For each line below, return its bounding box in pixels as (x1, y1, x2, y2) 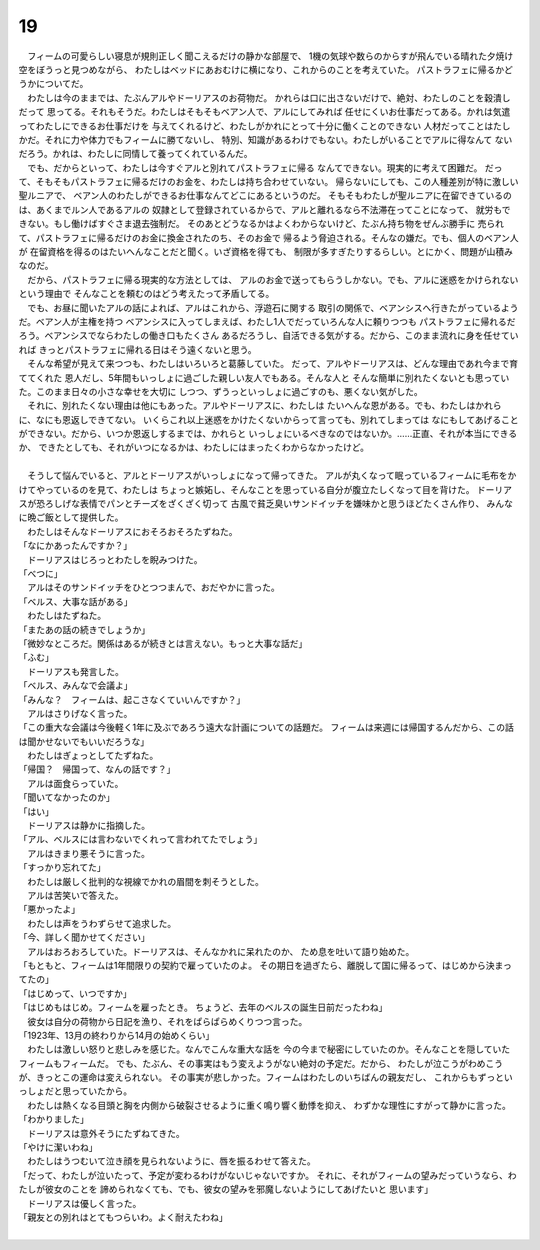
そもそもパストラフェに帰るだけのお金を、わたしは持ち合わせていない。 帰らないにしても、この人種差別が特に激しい (35, 176, 519, 188)
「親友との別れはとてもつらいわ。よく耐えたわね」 (18, 1211, 229, 1223)
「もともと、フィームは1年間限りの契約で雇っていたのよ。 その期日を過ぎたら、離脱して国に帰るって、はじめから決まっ (18, 959, 512, 971)
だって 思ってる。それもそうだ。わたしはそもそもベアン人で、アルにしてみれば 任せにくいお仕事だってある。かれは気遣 (18, 106, 511, 118)
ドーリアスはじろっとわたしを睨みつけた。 (26, 553, 203, 565)
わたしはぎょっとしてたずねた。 (26, 750, 159, 762)
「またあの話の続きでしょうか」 (18, 623, 150, 635)
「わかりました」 (18, 1113, 89, 1125)
